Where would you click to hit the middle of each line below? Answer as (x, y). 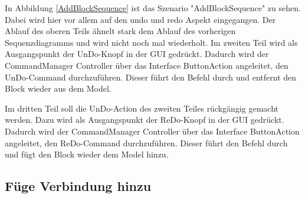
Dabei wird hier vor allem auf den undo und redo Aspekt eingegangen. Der (140, 19)
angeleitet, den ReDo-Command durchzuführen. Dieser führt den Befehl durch (146, 142)
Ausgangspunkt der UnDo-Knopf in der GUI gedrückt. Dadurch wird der (137, 54)
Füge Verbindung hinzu (78, 186)
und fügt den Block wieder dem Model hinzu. (87, 154)
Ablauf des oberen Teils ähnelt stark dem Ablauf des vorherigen (120, 31)
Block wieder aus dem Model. (58, 88)
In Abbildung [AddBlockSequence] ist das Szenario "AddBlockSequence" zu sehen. (153, 8)
